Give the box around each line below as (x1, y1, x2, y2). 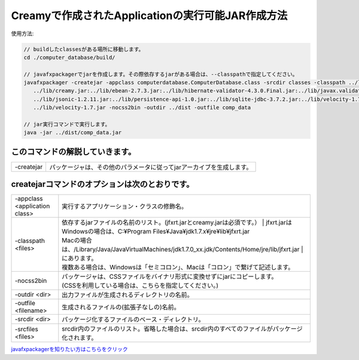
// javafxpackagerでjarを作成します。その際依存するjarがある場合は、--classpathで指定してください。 (23, 70, 298, 78)
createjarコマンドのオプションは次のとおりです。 (11, 179, 194, 189)
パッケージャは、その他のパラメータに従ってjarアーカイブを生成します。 (49, 163, 252, 171)
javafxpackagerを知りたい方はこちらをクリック (11, 346, 128, 353)
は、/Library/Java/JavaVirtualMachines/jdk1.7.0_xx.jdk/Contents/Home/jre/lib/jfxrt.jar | (62, 245, 303, 254)
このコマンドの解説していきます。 (11, 146, 136, 156)
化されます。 (62, 334, 98, 342)
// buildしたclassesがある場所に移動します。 (23, 45, 144, 53)
